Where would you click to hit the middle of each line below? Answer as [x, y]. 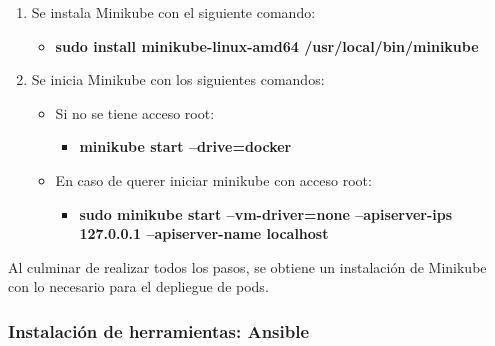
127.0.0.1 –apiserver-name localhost [204, 233]
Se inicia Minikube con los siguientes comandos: [178, 79]
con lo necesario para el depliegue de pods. [138, 286]
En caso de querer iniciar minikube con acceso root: [213, 179]
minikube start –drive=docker [185, 146]
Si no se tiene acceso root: [135, 112]
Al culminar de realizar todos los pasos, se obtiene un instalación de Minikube [247, 266]
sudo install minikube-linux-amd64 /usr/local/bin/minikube [267, 45]
